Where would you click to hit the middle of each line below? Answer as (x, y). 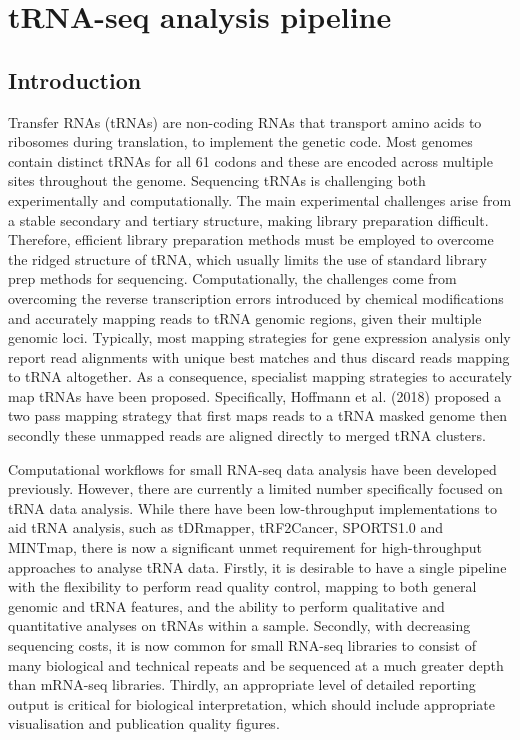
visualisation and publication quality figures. (144, 723)
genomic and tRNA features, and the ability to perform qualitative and (226, 605)
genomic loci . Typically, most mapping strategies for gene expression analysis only (259, 337)
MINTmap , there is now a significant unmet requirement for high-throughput (245, 547)
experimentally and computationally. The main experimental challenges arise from (260, 199)
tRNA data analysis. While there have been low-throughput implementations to (252, 507)
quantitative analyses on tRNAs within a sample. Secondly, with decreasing (239, 625)
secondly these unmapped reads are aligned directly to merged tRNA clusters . (247, 435)
